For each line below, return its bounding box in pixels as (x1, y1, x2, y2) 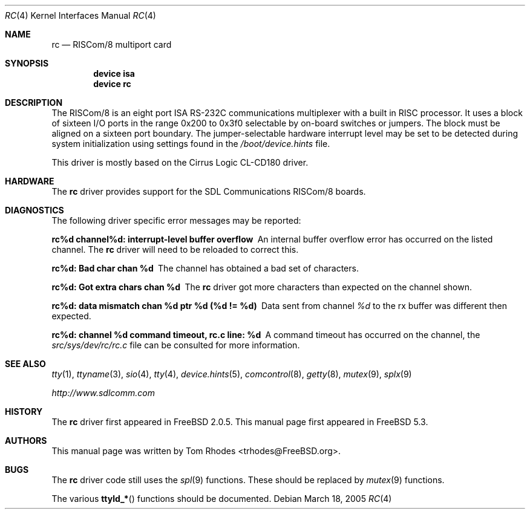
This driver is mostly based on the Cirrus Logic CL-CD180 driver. (51, 157, 309, 168)
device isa (93, 68, 135, 79)
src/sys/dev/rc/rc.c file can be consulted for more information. (51, 340, 300, 350)
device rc (93, 79, 131, 89)
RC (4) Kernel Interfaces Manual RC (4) (5, 10, 156, 21)
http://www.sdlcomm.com (51, 388, 155, 398)
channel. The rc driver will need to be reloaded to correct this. (51, 244, 299, 255)
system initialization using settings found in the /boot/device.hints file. (51, 138, 330, 149)
